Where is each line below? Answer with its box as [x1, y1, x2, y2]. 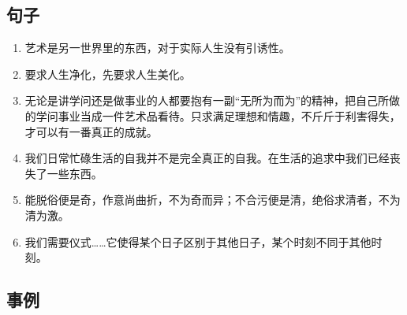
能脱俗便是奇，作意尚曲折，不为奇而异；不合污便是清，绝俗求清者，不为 [24, 191, 401, 208]
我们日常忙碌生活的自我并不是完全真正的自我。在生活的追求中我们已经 [24, 150, 390, 166]
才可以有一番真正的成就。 [24, 123, 158, 139]
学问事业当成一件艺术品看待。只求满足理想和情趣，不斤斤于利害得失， [35, 107, 401, 124]
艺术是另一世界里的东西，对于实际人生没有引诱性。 [24, 39, 290, 56]
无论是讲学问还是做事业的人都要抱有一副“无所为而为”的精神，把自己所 [24, 92, 390, 109]
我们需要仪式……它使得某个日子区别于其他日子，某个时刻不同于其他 [24, 233, 372, 250]
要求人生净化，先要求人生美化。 [24, 65, 191, 82]
